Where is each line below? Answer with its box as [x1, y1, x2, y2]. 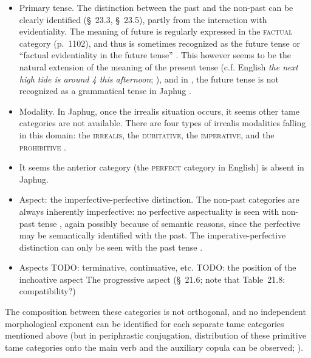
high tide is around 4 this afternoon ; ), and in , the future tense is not [19, 72, 279, 85]
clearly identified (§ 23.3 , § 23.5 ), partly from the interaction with [19, 13, 267, 25]
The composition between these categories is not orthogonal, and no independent [5, 305, 306, 318]
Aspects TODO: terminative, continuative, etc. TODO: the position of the [19, 261, 296, 274]
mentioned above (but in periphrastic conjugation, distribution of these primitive [5, 329, 306, 342]
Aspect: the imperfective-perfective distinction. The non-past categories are [19, 193, 299, 206]
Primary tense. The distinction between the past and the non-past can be [19, 1, 293, 13]
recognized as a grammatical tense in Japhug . [19, 84, 191, 97]
